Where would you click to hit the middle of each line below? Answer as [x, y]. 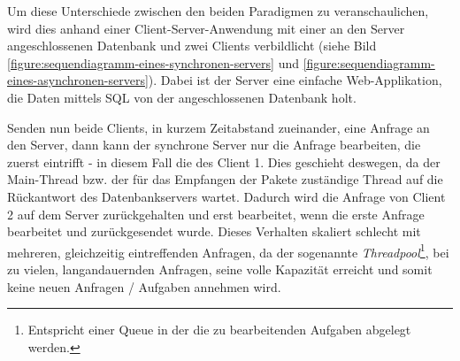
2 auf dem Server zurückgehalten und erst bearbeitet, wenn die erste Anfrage [216, 214]
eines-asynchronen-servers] [78, 80]
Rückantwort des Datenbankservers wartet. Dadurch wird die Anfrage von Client [226, 196]
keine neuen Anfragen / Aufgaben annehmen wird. [144, 286]
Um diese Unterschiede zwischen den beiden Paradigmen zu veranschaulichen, [218, 11]
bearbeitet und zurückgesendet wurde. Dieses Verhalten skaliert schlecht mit [214, 231]
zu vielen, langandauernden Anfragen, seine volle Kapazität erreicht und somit [220, 269]
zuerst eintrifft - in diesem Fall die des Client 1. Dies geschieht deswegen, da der [224, 161]
